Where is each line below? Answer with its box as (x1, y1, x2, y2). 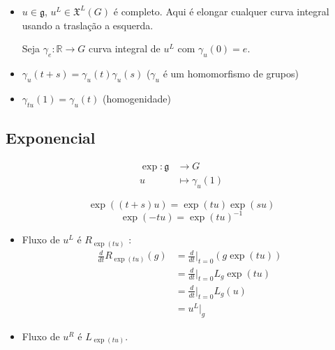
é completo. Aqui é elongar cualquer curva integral (113, 4, 329, 18)
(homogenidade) (102, 91, 171, 105)
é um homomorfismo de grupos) (163, 66, 299, 80)
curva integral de (88, 41, 161, 56)
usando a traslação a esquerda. (22, 17, 154, 32)
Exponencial (6, 126, 96, 148)
